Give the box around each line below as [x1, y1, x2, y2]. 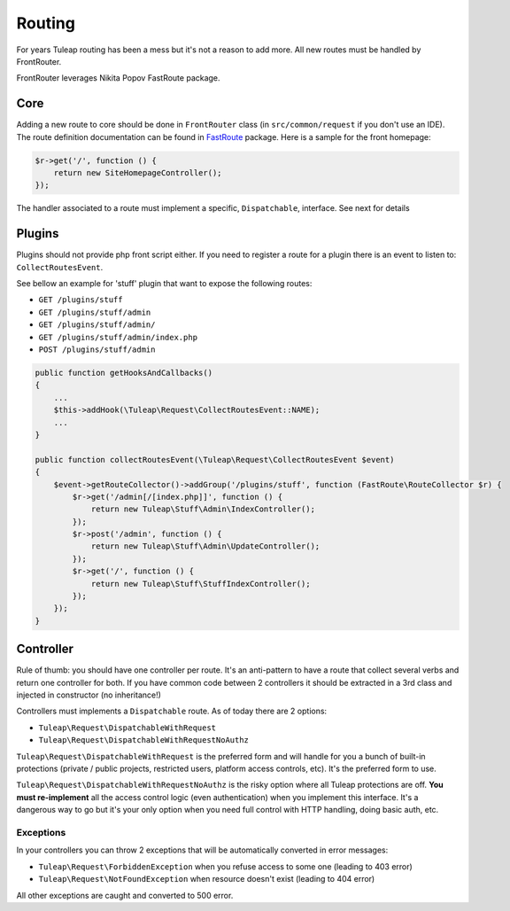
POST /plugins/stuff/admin [38, 345, 156, 354]
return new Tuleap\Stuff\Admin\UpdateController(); [90, 541, 321, 551]
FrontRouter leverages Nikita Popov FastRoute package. [16, 73, 220, 83]
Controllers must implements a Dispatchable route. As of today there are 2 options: [16, 705, 328, 717]
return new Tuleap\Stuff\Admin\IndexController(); [90, 504, 316, 514]
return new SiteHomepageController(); [53, 168, 222, 177]
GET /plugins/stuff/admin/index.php [38, 332, 198, 342]
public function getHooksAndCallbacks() [35, 368, 212, 378]
